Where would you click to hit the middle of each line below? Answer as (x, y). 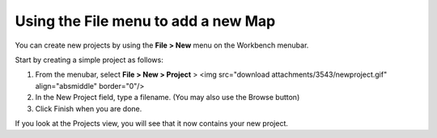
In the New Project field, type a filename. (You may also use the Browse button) (168, 98)
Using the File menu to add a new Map (145, 21)
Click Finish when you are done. (89, 108)
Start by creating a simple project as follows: (89, 60)
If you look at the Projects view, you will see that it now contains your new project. (152, 123)
